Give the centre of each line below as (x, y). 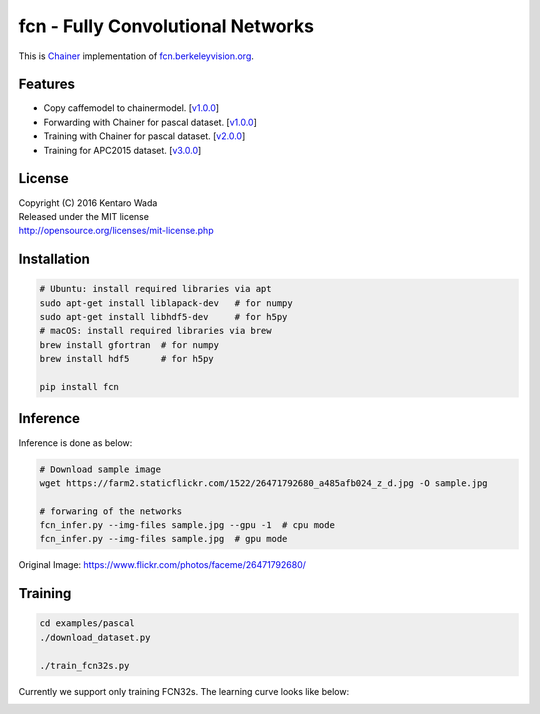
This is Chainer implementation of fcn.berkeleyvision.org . (136, 56)
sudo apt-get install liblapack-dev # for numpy (166, 303)
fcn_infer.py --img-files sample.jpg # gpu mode (163, 539)
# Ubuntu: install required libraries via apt (155, 289)
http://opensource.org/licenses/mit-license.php (116, 231)
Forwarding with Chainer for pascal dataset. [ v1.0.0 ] (150, 122)
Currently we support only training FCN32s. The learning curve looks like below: (184, 691)
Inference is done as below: (75, 442)
